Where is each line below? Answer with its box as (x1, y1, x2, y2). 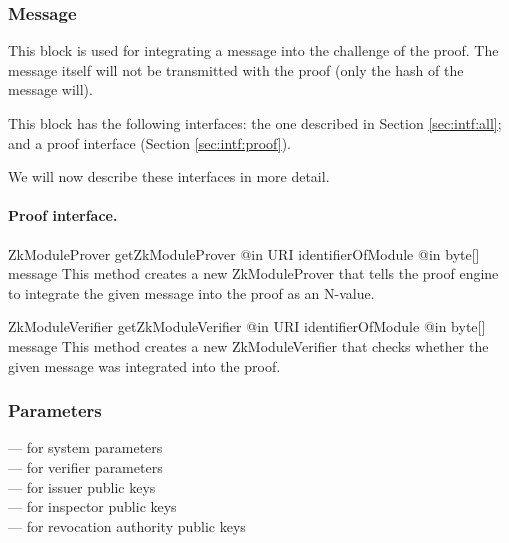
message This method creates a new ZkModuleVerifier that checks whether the (8, 335, 489, 356)
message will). (8, 79, 93, 100)
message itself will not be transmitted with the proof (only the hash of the (8, 59, 464, 80)
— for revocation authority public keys (8, 515, 246, 536)
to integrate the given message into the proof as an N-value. (8, 282, 375, 303)
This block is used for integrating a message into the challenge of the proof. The (8, 40, 499, 61)
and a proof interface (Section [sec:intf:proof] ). (8, 132, 291, 153)
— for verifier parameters (8, 456, 163, 477)
